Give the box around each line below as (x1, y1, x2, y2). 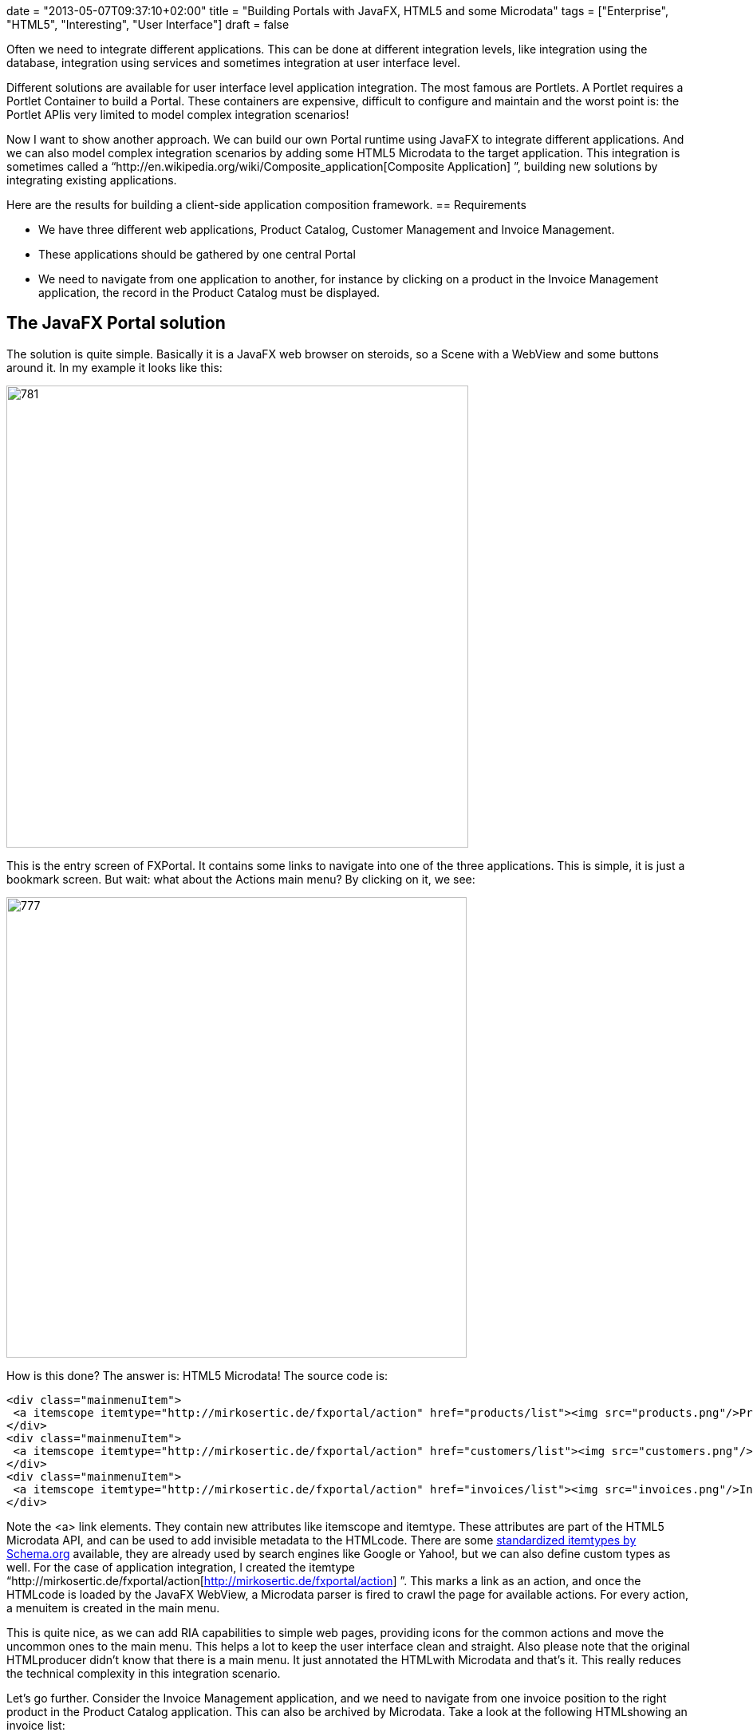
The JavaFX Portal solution (6, 313, 226, 334)
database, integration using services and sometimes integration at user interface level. (6, 56, 460, 69)
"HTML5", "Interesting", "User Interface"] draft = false (6, 18, 290, 31)
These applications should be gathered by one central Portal (38, 247, 356, 261)
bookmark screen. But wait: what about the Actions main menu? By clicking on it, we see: (6, 872, 475, 886)
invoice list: (6, 1718, 65, 1732)
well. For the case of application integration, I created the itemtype (6, 1560, 356, 1574)
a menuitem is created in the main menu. (6, 1600, 220, 1615)
